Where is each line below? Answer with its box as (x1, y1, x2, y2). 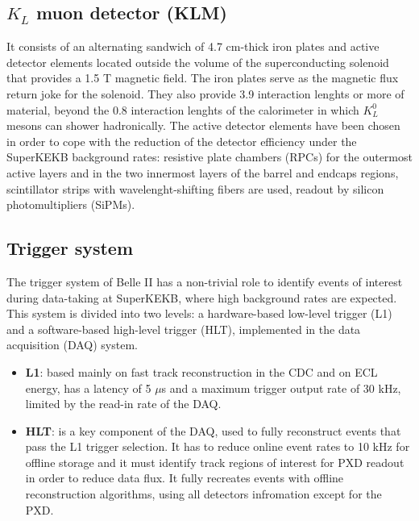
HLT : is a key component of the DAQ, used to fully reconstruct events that (25, 422, 401, 439)
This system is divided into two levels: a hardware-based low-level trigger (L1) (6, 305, 392, 322)
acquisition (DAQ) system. (6, 336, 138, 353)
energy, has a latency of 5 (25, 379, 151, 396)
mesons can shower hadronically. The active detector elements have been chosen (6, 117, 400, 134)
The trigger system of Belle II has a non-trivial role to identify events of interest (6, 273, 403, 290)
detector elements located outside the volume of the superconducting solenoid (6, 53, 389, 70)
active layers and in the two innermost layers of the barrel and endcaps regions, (6, 164, 399, 181)
